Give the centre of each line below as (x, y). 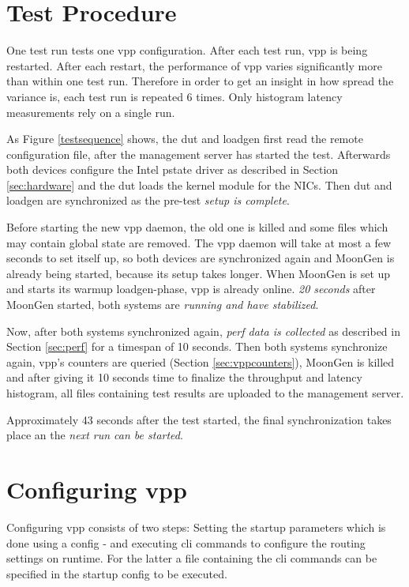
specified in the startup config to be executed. (117, 573)
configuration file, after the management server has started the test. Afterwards (199, 154)
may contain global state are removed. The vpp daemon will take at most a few (199, 242)
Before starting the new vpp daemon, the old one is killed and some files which (197, 227)
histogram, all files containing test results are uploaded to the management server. (205, 393)
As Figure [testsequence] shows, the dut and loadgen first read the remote (185, 139)
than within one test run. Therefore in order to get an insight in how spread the (200, 81)
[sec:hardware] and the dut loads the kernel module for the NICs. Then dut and (199, 184)
